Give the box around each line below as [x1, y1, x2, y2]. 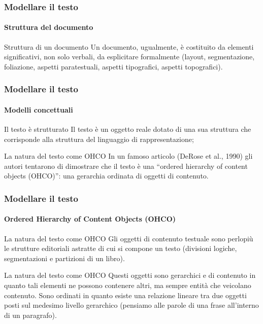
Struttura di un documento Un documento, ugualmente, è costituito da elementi [4, 41, 254, 52]
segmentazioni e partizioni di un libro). [4, 253, 125, 263]
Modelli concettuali [4, 104, 73, 115]
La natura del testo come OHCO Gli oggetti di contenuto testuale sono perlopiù [4, 233, 253, 243]
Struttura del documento [4, 22, 93, 32]
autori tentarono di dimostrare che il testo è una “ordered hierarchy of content [4, 160, 248, 171]
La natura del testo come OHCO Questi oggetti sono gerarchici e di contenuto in [4, 270, 256, 280]
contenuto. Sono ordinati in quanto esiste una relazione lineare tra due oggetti [4, 290, 247, 300]
